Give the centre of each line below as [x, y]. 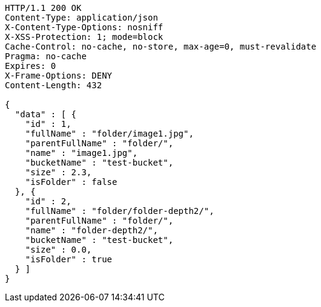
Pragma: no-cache [46, 56]
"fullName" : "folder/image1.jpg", [109, 134]
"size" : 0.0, [58, 250]
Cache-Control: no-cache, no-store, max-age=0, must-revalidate [161, 47]
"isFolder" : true [69, 259]
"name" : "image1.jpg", [81, 153]
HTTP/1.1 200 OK [43, 8]
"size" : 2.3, [58, 172]
